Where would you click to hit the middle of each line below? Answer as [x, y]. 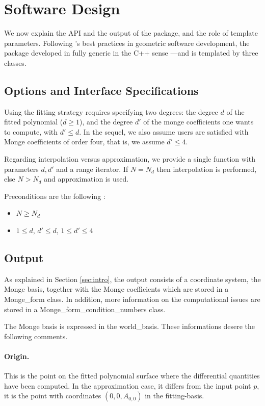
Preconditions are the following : [55, 196]
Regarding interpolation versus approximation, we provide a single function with [130, 159]
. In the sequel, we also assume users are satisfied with [164, 131]
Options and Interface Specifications [101, 90]
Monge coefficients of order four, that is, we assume [84, 142]
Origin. [17, 356]
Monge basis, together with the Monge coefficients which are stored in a [116, 289]
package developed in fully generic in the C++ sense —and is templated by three [131, 53]
